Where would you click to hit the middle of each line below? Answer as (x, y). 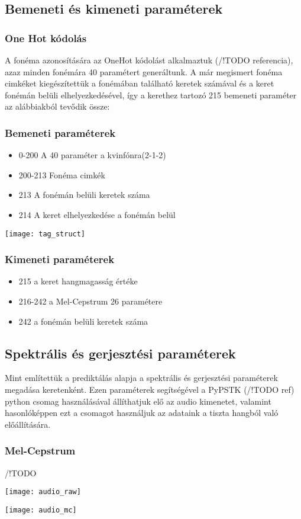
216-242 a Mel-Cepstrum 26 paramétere (90, 301)
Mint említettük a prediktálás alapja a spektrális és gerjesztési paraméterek (141, 378)
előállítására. (28, 424)
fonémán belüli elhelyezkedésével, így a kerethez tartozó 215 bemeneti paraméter (151, 94)
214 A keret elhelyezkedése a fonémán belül (97, 214)
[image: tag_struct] (45, 234)
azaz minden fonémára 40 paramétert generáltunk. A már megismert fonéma (144, 71)
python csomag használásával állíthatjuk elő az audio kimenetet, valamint (138, 401)
